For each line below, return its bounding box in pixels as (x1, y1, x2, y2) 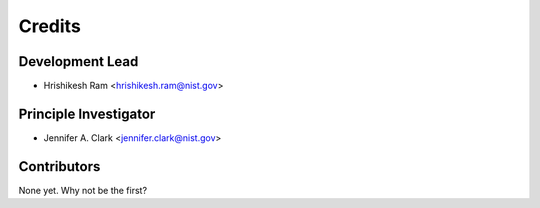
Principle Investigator (18, 105, 156, 122)
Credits (18, 15, 82, 37)
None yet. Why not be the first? (18, 184, 148, 196)
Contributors (18, 158, 101, 175)
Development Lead (18, 53, 139, 70)
